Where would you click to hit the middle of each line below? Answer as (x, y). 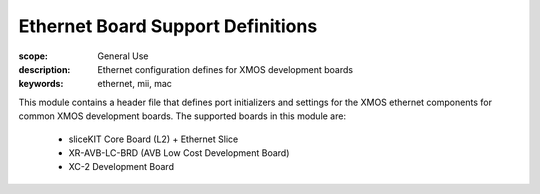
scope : (33, 56)
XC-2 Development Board (121, 167)
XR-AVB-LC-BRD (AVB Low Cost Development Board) (179, 152)
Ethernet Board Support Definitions (168, 26)
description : (44, 69)
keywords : (41, 84)
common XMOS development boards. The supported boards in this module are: (182, 116)
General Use (123, 56)
